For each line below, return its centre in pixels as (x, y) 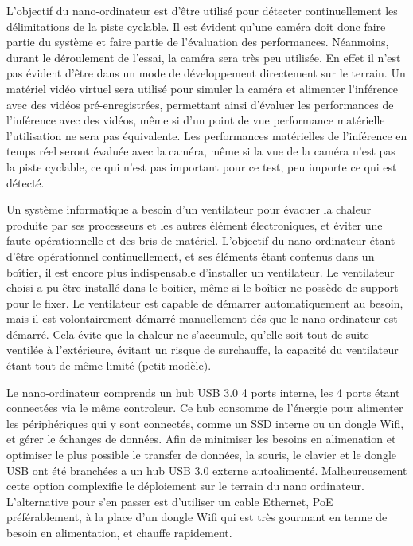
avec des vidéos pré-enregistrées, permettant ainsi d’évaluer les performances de (200, 104)
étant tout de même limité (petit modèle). (109, 365)
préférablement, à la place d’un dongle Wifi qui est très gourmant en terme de (197, 517)
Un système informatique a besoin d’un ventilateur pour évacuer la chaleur (189, 209)
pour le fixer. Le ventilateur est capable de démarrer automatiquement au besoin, (205, 302)
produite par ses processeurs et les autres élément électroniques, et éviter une (195, 224)
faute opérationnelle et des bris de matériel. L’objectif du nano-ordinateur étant (201, 240)
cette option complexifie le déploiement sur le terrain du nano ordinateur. (185, 486)
